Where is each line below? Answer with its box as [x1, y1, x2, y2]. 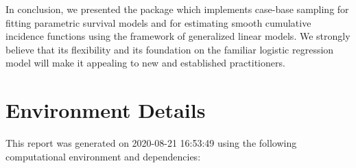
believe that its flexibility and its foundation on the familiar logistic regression [5, 42, 334, 56]
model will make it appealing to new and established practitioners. [5, 56, 285, 70]
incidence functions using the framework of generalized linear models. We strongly [5, 29, 351, 43]
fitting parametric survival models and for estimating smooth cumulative [5, 15, 311, 29]
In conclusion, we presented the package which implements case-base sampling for [5, 2, 349, 16]
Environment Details [5, 96, 206, 124]
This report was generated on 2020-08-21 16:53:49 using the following [5, 136, 297, 150]
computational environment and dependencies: [5, 149, 201, 163]
